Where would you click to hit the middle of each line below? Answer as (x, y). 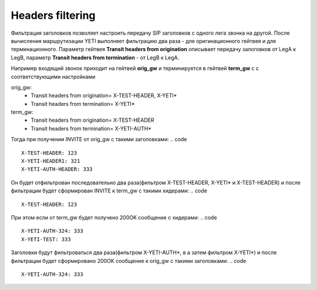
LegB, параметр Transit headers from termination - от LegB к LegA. (95, 57)
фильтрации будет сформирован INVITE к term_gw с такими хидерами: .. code (109, 191)
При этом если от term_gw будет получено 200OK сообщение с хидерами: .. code (114, 217)
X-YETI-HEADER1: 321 (51, 161)
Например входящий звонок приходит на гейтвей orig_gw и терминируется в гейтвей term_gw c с (135, 68)
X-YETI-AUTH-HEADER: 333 (57, 169)
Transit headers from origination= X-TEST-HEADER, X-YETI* (104, 96)
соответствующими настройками (53, 76)
